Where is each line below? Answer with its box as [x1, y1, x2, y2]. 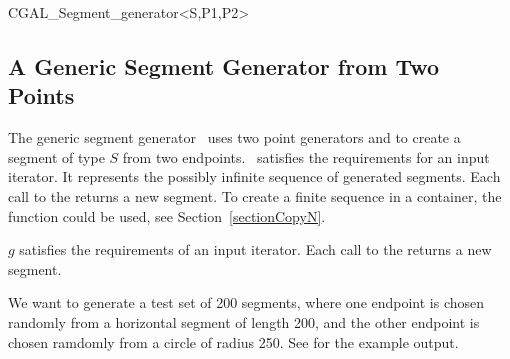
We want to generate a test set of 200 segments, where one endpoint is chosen [8, 292, 485, 313]
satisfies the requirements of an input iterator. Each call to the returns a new [19, 239, 492, 260]
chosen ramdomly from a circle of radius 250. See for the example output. [8, 331, 459, 352]
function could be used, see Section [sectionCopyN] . [8, 205, 326, 226]
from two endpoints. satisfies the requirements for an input [122, 146, 490, 167]
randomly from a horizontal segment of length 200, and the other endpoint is [8, 311, 480, 332]
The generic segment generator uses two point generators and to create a [8, 127, 461, 148]
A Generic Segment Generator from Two [8, 50, 440, 81]
